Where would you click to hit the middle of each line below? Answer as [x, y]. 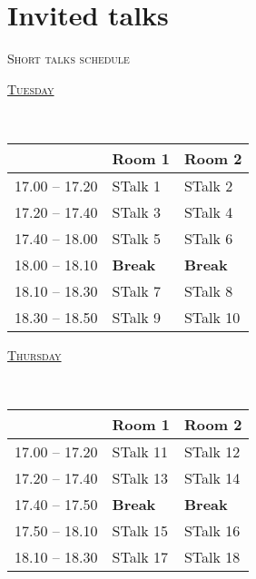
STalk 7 [136, 290]
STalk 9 [136, 317]
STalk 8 [208, 290]
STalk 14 [212, 478]
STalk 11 [140, 452]
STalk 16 [212, 531]
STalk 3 [136, 211]
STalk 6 [208, 238]
